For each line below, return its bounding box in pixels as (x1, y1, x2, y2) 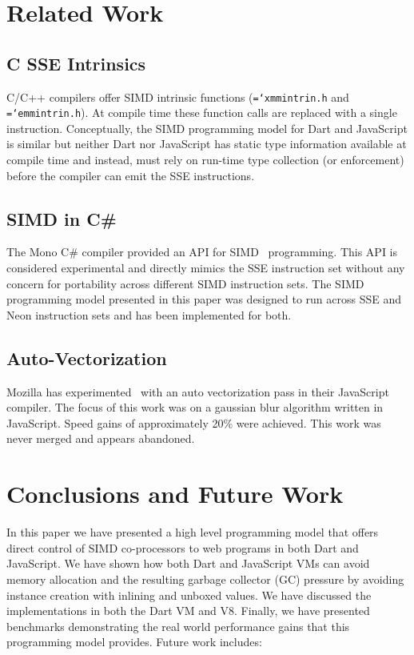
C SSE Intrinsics (6, 50, 146, 75)
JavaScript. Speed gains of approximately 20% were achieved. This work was (6, 414, 381, 431)
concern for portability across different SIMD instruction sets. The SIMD (6, 275, 364, 291)
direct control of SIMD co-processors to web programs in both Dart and (6, 539, 359, 556)
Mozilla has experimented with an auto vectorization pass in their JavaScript (6, 383, 389, 400)
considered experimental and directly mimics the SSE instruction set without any (6, 259, 405, 276)
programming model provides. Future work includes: (6, 633, 262, 650)
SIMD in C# (6, 206, 117, 231)
